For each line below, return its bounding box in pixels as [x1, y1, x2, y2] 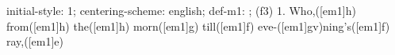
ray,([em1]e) [6, 33, 63, 49]
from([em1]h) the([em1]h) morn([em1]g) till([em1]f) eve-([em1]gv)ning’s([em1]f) [6, 17, 390, 34]
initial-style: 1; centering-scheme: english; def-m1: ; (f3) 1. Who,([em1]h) [6, 2, 356, 18]
